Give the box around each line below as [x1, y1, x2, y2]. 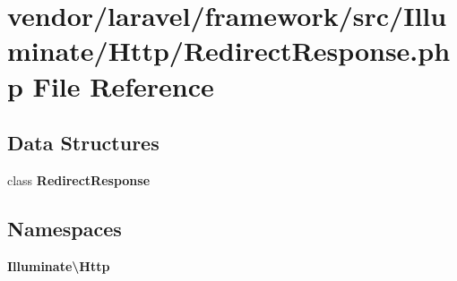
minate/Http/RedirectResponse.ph [7, 32, 451, 69]
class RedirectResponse [7, 170, 151, 189]
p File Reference [7, 67, 214, 104]
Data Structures [7, 129, 160, 157]
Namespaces [7, 214, 122, 242]
